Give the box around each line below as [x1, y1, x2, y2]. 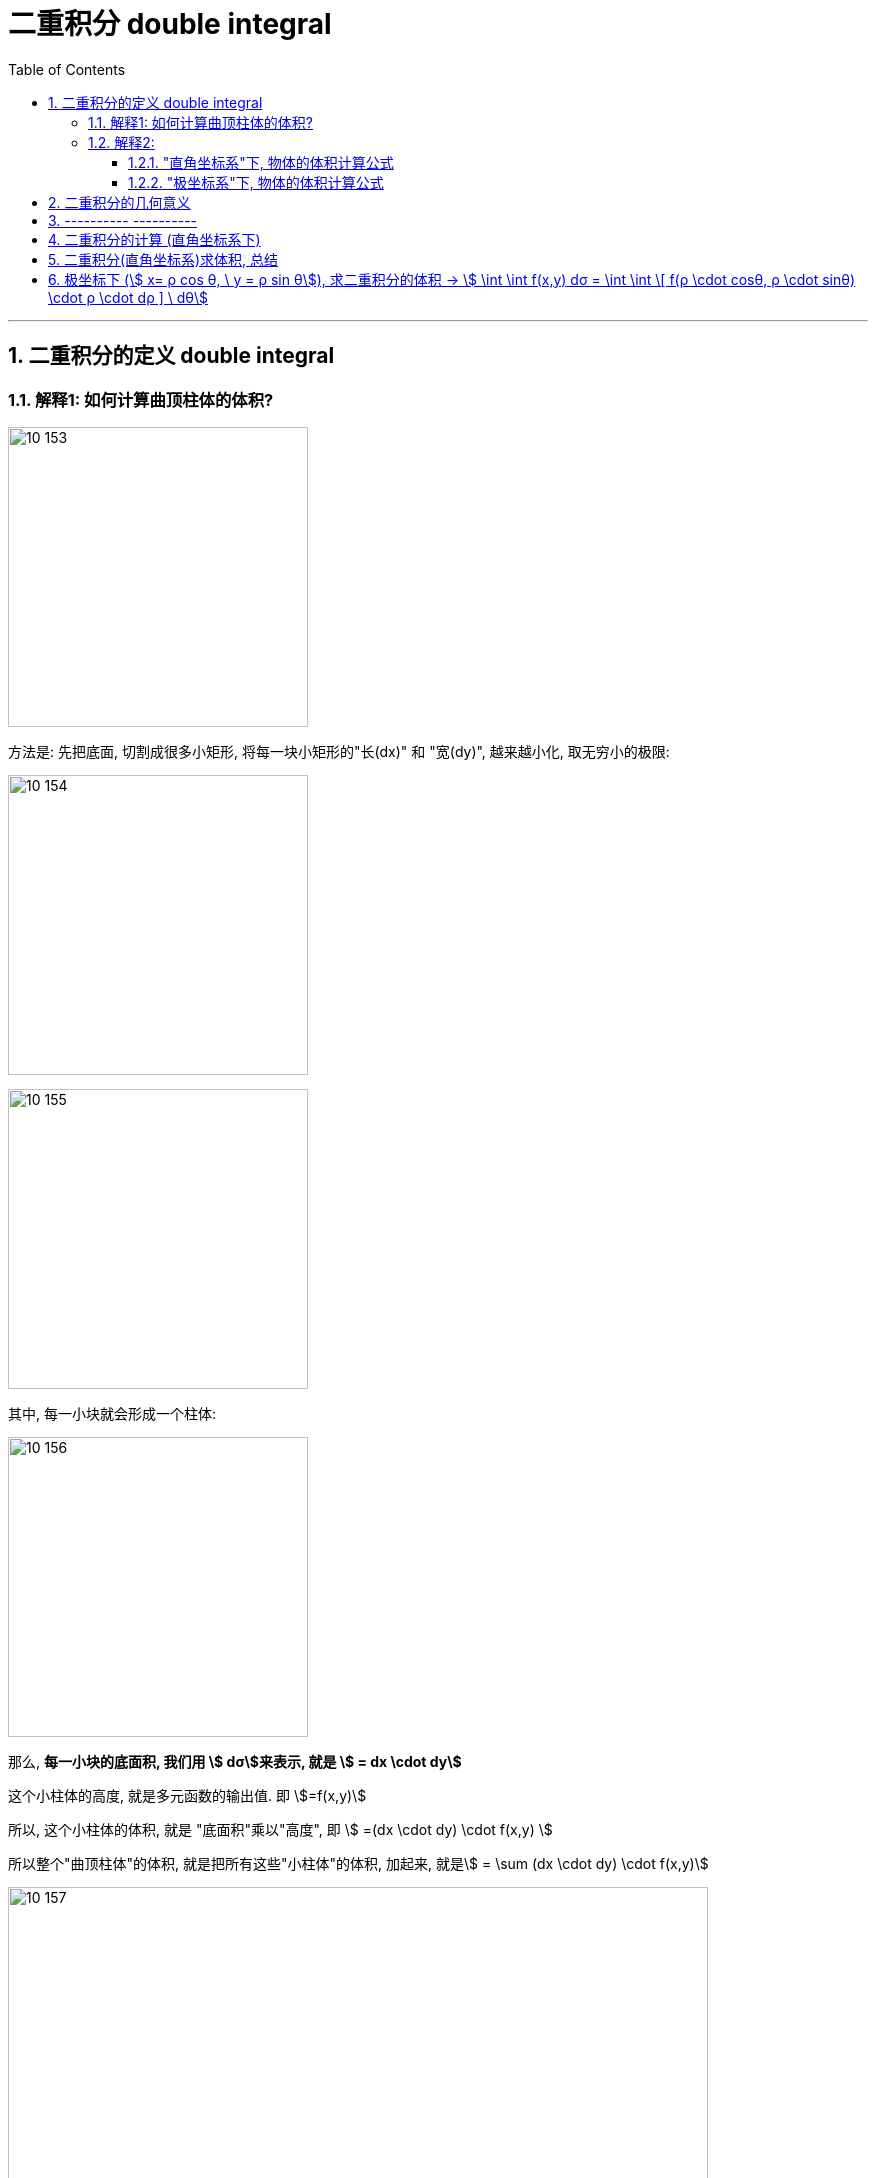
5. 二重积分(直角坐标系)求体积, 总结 [48, 250, 279, 268]
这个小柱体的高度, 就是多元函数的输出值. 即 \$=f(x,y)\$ [8, 1786, 367, 1804]
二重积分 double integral [8, 7, 332, 41]
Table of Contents [8, 60, 126, 78]
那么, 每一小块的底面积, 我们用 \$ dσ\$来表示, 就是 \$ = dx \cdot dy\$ [8, 1752, 462, 1770]
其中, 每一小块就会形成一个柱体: [8, 1404, 217, 1422]
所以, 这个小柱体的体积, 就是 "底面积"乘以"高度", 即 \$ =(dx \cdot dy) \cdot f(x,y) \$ [8, 1820, 553, 1838]
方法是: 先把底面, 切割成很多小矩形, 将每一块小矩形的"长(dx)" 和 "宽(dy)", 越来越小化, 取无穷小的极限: [8, 742, 670, 760]
